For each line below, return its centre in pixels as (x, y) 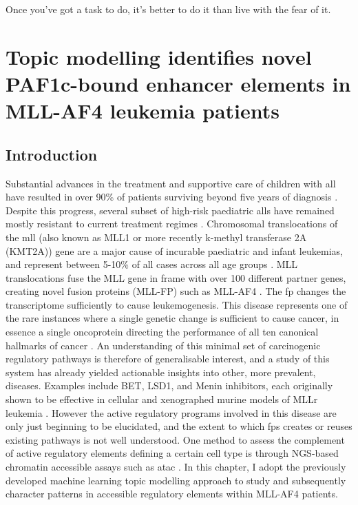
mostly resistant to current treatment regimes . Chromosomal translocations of (172, 224)
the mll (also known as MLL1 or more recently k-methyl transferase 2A (156, 237)
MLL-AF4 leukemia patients (143, 111)
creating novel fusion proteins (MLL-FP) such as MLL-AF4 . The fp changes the (176, 291)
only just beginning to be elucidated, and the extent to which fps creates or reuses (179, 426)
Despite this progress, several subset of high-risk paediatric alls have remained (170, 210)
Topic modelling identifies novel (159, 56)
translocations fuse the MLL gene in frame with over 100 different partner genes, (176, 277)
